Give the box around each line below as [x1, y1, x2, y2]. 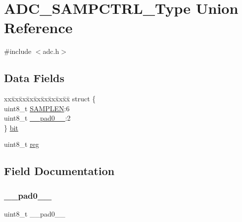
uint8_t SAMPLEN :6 [4, 103, 70, 113]
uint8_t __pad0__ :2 [4, 113, 71, 123]
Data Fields [4, 70, 65, 86]
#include [4, 46, 32, 56]
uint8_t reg [4, 139, 39, 149]
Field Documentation [4, 163, 115, 178]
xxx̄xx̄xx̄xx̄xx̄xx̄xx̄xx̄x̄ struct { [4, 93, 96, 104]
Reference [4, 17, 73, 38]
